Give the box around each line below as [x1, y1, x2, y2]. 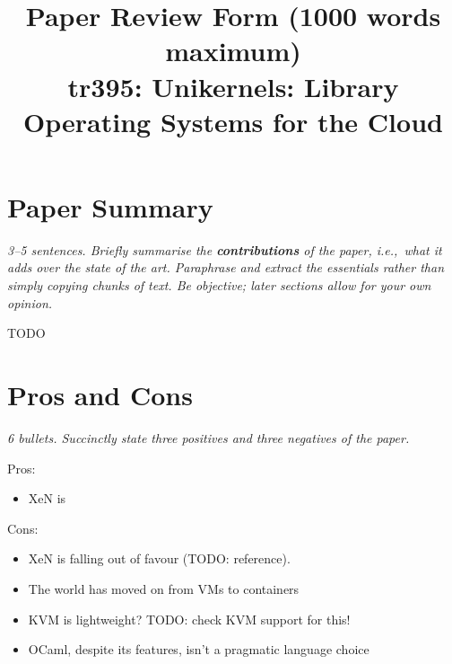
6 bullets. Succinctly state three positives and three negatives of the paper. [7, 428, 410, 447]
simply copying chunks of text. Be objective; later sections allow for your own [7, 276, 431, 295]
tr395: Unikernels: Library [67, 67, 399, 104]
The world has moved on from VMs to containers [28, 579, 300, 598]
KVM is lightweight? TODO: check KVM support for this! [28, 609, 351, 628]
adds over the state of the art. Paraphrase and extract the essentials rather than [7, 258, 445, 277]
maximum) [165, 32, 301, 69]
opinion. [7, 293, 53, 312]
